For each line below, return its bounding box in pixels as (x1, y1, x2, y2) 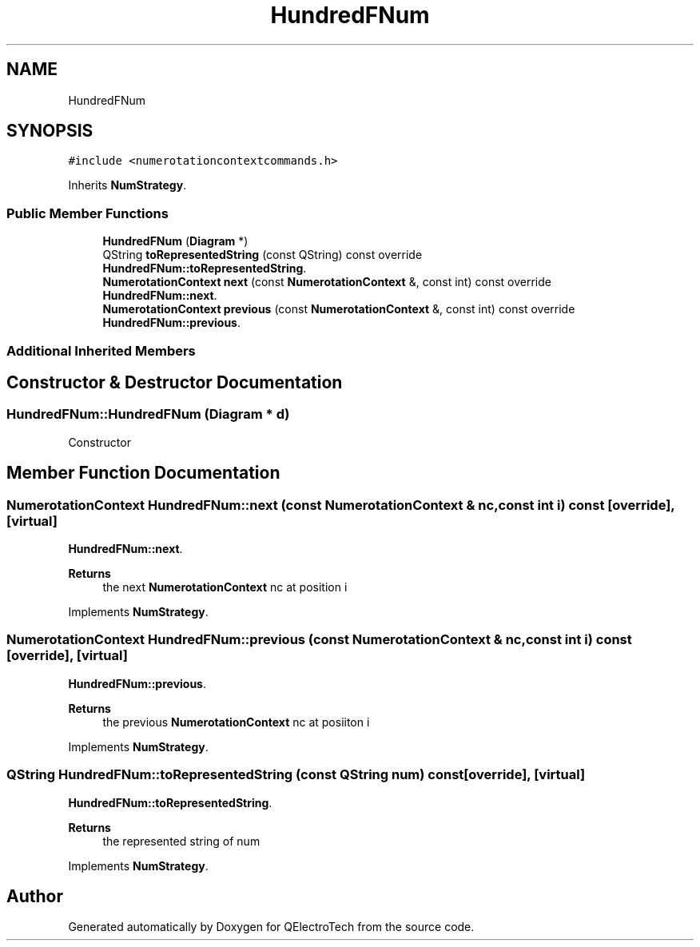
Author (6, 885, 63, 906)
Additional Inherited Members (6, 342, 196, 359)
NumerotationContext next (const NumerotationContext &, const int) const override (102, 275, 551, 289)
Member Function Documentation (6, 463, 280, 483)
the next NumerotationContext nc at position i (102, 580, 348, 594)
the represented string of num (102, 834, 261, 848)
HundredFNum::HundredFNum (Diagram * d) (6, 406, 290, 423)
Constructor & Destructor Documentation (6, 372, 343, 392)
